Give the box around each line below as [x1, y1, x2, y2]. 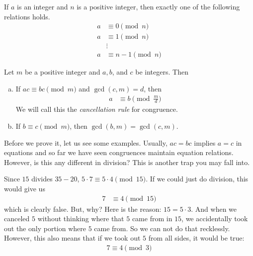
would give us [4, 183, 45, 193]
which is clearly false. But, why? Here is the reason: [4, 203, 162, 214]
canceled [4, 213, 30, 224]
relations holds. [4, 11, 50, 21]
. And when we [191, 203, 237, 214]
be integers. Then [135, 67, 188, 77]
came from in [132, 213, 172, 224]
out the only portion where [4, 223, 86, 233]
